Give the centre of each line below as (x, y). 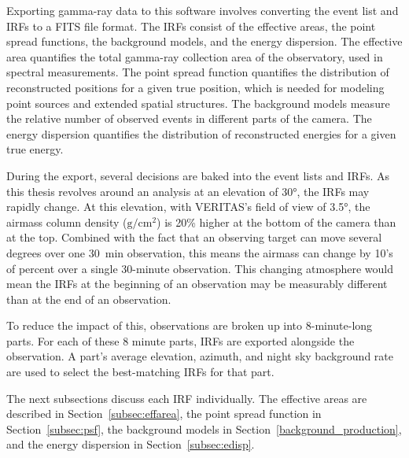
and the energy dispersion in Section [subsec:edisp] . (131, 444)
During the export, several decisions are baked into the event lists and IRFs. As (198, 175)
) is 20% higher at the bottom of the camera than (276, 222)
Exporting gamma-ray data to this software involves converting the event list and (203, 10)
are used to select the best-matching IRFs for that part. (140, 372)
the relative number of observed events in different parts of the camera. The (189, 118)
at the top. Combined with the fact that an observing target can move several (194, 237)
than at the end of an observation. (89, 299)
